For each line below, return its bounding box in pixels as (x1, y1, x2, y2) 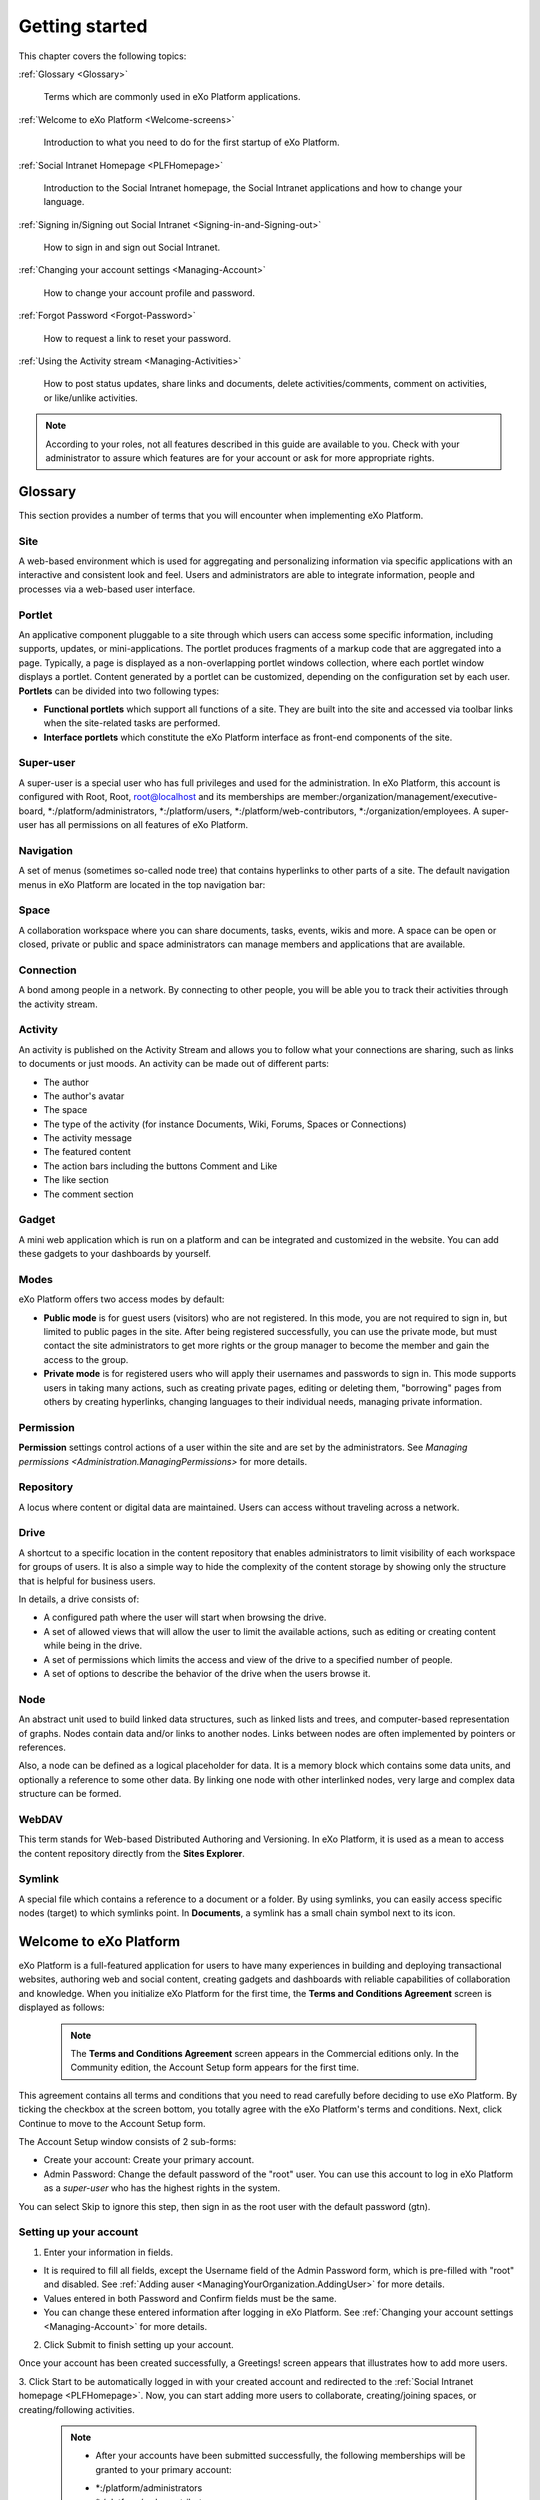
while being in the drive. (43, 1640, 143, 1652)
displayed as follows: (18, 2001, 105, 2014)
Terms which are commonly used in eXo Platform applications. (43, 91, 301, 103)
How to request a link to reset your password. (43, 332, 232, 344)
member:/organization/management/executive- (301, 791, 498, 803)
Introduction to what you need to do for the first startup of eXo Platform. (43, 136, 340, 149)
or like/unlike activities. (43, 391, 139, 404)
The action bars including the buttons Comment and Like (43, 1160, 278, 1172)
